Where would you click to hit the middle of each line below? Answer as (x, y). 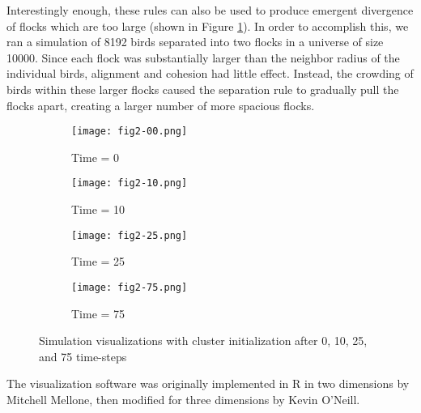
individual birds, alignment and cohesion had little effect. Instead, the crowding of (210, 73)
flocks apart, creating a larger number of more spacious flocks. (161, 105)
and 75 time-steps (83, 356)
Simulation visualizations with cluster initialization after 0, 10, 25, (203, 341)
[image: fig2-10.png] (130, 183)
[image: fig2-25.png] (130, 235)
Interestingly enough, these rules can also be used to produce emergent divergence (210, 10)
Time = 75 (98, 313)
